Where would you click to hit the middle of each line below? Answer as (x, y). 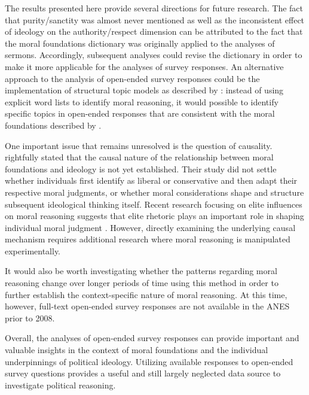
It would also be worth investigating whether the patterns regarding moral (141, 271)
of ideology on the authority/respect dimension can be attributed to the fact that (154, 31)
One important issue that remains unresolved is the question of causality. (139, 145)
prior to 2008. (30, 317)
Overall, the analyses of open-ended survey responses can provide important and (152, 338)
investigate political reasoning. (60, 385)
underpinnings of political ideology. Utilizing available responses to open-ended (149, 361)
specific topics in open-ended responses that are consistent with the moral (140, 113)
